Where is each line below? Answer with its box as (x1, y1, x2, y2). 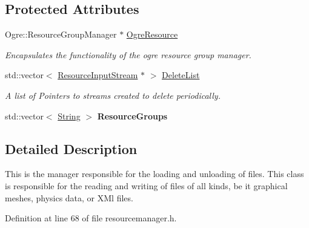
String (58, 109, 81, 122)
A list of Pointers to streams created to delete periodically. (5, 89, 221, 101)
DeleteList (162, 69, 200, 81)
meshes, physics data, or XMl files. (5, 191, 133, 204)
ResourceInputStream (58, 69, 138, 81)
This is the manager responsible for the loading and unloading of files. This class (5, 167, 304, 180)
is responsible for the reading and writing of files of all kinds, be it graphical (5, 179, 288, 192)
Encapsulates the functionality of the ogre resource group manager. (5, 48, 251, 61)
